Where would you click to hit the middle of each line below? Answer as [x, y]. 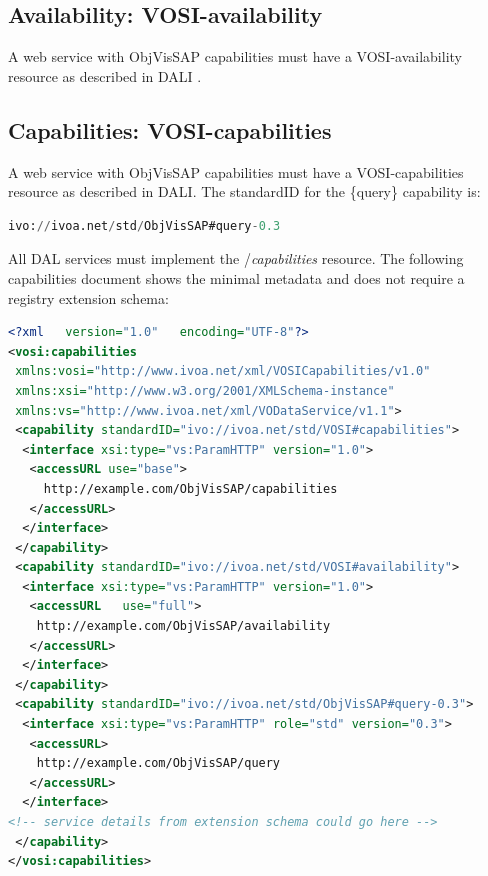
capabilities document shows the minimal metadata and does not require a [236, 277]
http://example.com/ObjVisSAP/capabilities [190, 488]
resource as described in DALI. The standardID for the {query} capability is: [244, 191]
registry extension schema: [88, 297]
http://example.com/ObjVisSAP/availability [183, 626]
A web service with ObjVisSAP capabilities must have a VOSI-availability [235, 56]
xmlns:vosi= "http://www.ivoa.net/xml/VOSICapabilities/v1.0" [223, 371]
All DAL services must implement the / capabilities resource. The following [236, 258]
